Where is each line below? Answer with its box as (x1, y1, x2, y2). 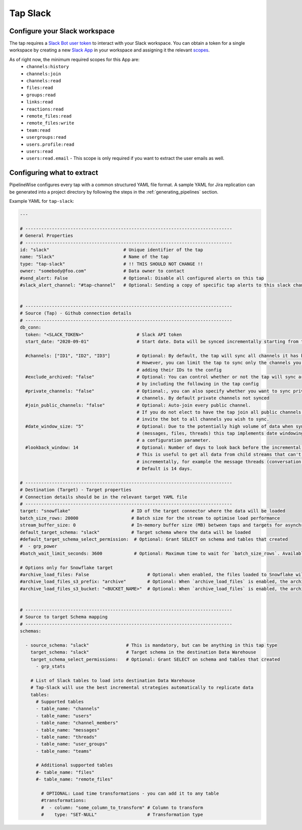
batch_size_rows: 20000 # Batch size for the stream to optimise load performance (20, 515, 280, 521)
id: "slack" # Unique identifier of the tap (20, 247, 203, 252)
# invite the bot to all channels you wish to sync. (136, 416, 269, 422)
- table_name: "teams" (36, 748, 92, 754)
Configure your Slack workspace (9, 27, 115, 35)
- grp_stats (36, 663, 65, 669)
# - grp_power (20, 543, 57, 549)
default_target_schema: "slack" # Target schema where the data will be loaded (20, 529, 251, 535)
